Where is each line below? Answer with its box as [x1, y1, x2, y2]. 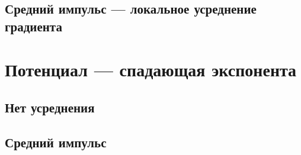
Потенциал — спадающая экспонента [5, 57, 297, 82]
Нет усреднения [5, 98, 95, 116]
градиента [5, 17, 62, 35]
